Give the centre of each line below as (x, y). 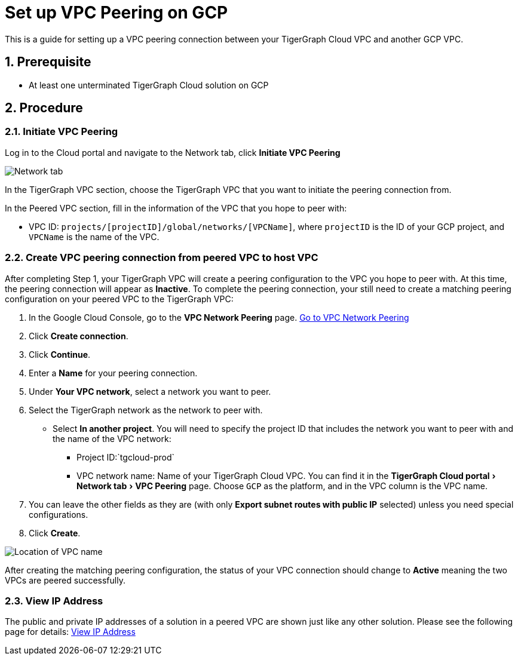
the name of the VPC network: (112, 438)
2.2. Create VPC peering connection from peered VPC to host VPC (162, 258)
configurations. (59, 514)
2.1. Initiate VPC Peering (62, 132)
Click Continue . (60, 354)
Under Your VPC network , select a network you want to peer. (150, 391)
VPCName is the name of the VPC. (94, 237)
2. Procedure (44, 108)
